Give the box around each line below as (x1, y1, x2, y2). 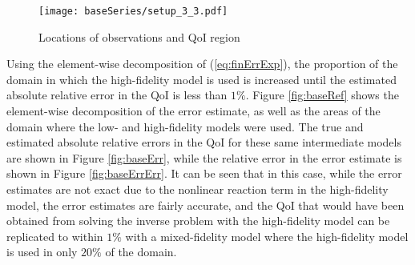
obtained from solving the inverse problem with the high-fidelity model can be (6, 212, 390, 229)
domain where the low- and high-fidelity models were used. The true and (6, 118, 364, 135)
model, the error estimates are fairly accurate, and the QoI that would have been (6, 196, 405, 213)
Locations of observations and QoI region (38, 28, 240, 45)
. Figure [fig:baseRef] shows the (245, 86, 399, 103)
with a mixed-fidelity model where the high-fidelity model (125, 227, 409, 244)
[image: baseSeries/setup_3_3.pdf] (38, 6, 228, 17)
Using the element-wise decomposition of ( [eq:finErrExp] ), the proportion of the (6, 55, 398, 72)
